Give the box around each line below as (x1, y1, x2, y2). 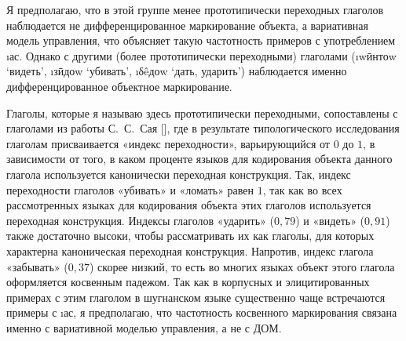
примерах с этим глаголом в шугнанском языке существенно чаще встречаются (6, 288, 386, 305)
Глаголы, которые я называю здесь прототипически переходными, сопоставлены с (6, 104, 398, 121)
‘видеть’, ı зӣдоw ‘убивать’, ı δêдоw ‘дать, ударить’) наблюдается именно (6, 63, 347, 79)
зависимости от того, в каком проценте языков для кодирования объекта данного (6, 151, 393, 167)
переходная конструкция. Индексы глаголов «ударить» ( (6, 212, 274, 228)
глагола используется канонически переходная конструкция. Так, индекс (6, 165, 351, 182)
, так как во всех (262, 181, 342, 198)
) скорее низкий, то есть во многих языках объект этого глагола (89, 258, 395, 274)
